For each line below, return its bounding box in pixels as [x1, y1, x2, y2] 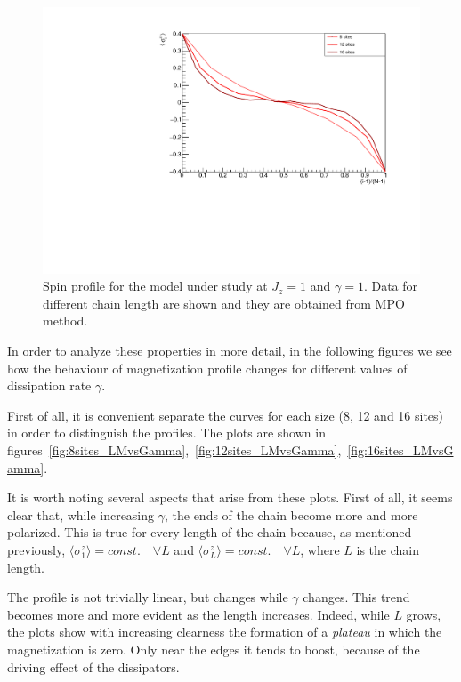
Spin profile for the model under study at [43, 277, 268, 295]
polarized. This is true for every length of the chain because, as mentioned [7, 523, 412, 542]
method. [43, 311, 88, 330]
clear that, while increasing [7, 505, 155, 524]
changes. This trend [303, 588, 410, 606]
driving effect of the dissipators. [7, 657, 180, 676]
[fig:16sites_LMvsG [347, 441, 454, 459]
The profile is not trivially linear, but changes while [7, 588, 288, 606]
